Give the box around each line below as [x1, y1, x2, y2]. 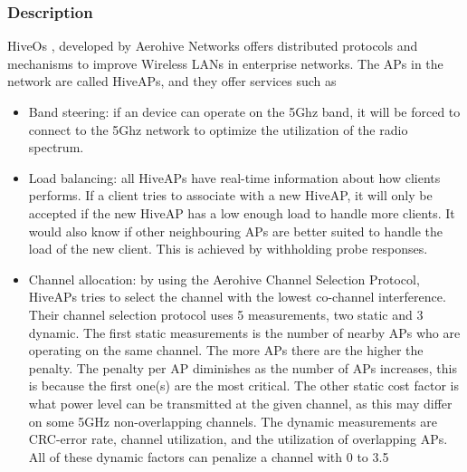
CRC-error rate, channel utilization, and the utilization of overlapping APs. [28, 429, 448, 448]
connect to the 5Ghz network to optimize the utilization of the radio [28, 120, 408, 139]
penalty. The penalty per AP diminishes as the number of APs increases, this [28, 358, 457, 377]
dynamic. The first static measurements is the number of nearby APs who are [28, 323, 461, 342]
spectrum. [28, 138, 84, 157]
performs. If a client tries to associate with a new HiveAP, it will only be [28, 186, 433, 205]
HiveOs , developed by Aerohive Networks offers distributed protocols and [7, 36, 418, 55]
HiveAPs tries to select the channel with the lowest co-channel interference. [28, 287, 446, 306]
